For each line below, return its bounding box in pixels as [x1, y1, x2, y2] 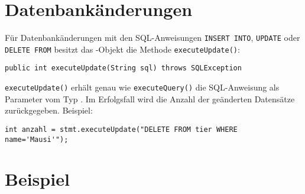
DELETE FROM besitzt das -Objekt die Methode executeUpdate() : [5, 43, 240, 55]
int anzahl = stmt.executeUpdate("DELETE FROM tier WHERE [5, 125, 238, 134]
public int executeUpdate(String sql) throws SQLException [5, 64, 242, 73]
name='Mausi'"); [5, 135, 69, 144]
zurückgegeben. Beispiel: [5, 104, 93, 117]
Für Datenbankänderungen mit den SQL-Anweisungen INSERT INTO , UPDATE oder [5, 31, 300, 44]
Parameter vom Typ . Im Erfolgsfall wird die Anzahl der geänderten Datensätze [5, 92, 295, 105]
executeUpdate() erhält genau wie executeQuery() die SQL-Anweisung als [5, 81, 280, 93]
